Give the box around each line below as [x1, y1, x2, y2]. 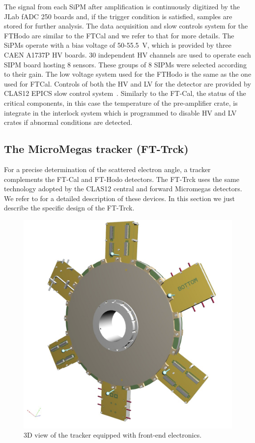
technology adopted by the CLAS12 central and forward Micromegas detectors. [4, 183, 242, 194]
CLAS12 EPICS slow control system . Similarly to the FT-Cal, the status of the [4, 88, 246, 98]
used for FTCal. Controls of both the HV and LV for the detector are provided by [4, 78, 251, 89]
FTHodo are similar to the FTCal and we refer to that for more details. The [4, 30, 234, 40]
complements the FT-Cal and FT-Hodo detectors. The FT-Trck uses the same [4, 174, 239, 184]
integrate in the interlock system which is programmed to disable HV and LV [4, 107, 237, 118]
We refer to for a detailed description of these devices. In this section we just [4, 193, 235, 203]
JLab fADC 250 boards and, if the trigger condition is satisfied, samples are [4, 11, 232, 21]
